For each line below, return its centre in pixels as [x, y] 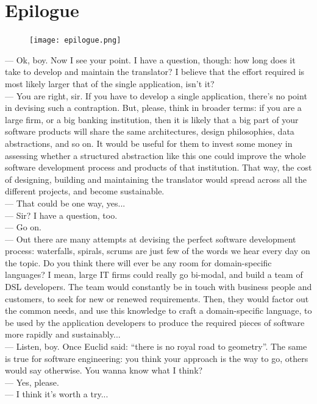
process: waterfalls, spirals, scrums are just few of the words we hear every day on [158, 251]
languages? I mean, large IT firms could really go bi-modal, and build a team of [154, 275]
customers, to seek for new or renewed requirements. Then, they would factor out [157, 298]
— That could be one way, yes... [65, 203]
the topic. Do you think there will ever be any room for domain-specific [138, 262]
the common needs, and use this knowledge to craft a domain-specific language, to [158, 310]
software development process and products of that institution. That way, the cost [158, 167]
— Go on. [23, 227]
